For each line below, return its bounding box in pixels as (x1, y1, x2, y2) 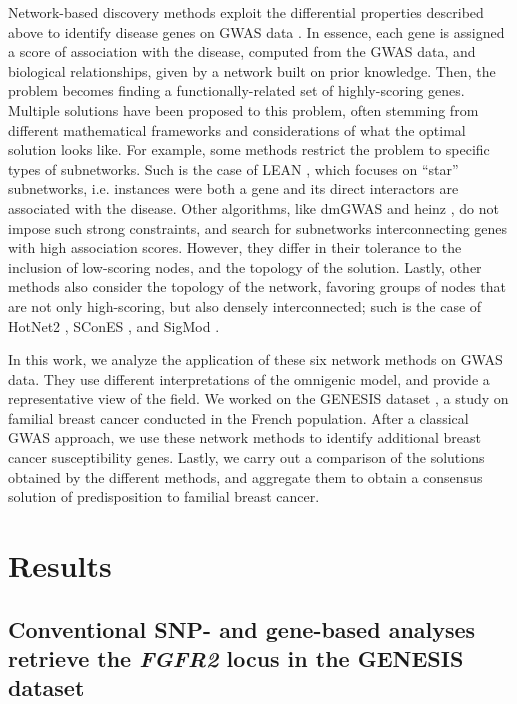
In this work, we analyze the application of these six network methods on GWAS (8, 349, 503, 370)
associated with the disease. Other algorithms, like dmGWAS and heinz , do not (8, 197, 499, 218)
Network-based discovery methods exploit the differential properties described (8, 2, 484, 22)
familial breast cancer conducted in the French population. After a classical (8, 407, 469, 428)
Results (8, 545, 112, 586)
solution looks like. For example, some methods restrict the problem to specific (8, 139, 490, 160)
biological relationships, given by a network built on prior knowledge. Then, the (8, 60, 496, 81)
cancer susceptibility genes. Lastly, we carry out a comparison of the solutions (8, 447, 485, 468)
